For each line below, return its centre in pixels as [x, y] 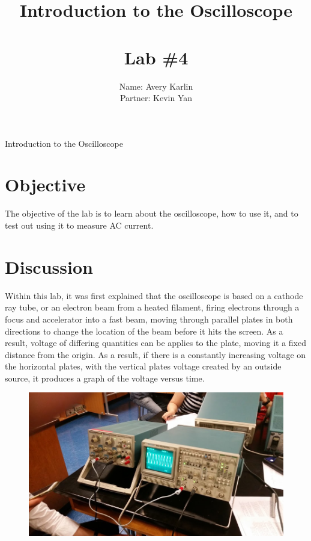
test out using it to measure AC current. [79, 225]
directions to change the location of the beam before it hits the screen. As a [144, 331]
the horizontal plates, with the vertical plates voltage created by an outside [143, 366]
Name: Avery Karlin [156, 86]
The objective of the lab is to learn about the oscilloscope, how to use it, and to [152, 213]
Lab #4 [156, 57]
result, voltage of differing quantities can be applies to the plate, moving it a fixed [155, 343]
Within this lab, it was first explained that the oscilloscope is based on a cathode [154, 295]
